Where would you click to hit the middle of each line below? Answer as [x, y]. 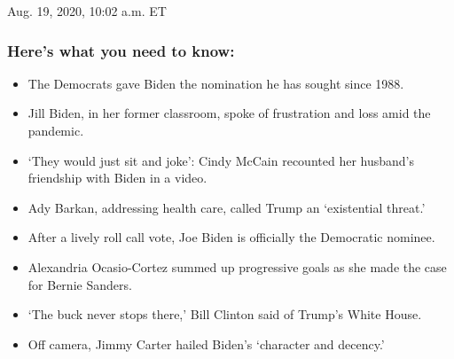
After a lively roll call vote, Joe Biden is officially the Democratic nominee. [231, 237]
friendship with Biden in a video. [117, 178]
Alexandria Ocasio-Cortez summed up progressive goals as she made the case [237, 266]
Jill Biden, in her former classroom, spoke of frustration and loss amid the [229, 113]
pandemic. [56, 130]
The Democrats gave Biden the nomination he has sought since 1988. [216, 83]
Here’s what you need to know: [121, 50]
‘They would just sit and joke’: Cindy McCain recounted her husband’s [221, 160]
